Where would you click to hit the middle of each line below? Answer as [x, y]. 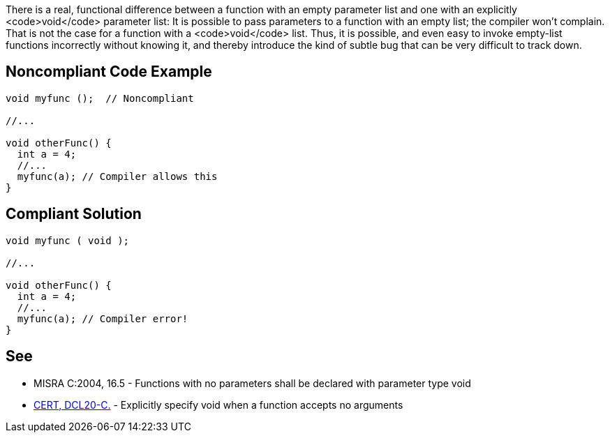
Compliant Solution [74, 214]
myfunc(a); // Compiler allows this [117, 176]
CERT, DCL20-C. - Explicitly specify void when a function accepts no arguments [218, 405]
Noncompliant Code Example [109, 72]
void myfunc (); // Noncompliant [100, 98]
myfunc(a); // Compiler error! [103, 318]
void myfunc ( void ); [68, 240]
